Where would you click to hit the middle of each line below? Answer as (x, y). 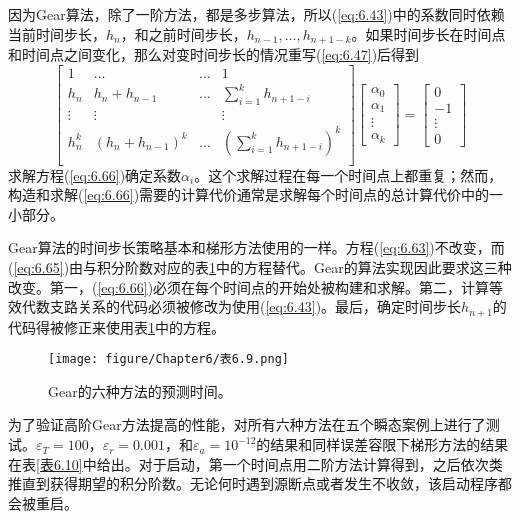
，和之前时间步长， (183, 33)
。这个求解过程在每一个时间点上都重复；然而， (348, 174)
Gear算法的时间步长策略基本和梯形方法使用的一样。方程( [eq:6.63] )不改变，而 (256, 247)
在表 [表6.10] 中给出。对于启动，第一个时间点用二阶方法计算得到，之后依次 (248, 463)
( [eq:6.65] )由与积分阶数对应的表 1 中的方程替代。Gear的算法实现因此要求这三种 (260, 266)
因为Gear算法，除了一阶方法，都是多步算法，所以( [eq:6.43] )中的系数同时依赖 (256, 14)
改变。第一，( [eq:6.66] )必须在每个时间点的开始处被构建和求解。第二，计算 (249, 286)
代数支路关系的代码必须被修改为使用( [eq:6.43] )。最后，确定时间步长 (241, 306)
